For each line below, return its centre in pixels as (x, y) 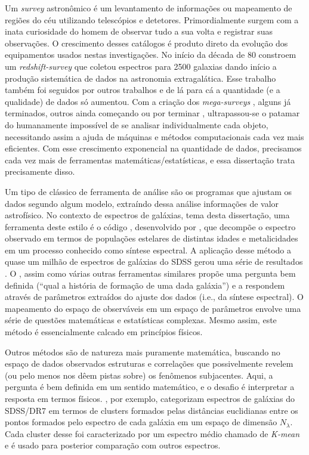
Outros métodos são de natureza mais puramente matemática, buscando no (143, 352)
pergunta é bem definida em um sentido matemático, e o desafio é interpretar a (150, 387)
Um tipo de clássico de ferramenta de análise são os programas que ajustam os (148, 191)
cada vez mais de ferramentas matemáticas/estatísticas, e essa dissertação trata (150, 160)
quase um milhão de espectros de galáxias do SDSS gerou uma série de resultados (154, 261)
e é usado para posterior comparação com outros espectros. (113, 445)
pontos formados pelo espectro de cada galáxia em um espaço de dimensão (141, 422)
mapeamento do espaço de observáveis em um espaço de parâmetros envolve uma (153, 308)
